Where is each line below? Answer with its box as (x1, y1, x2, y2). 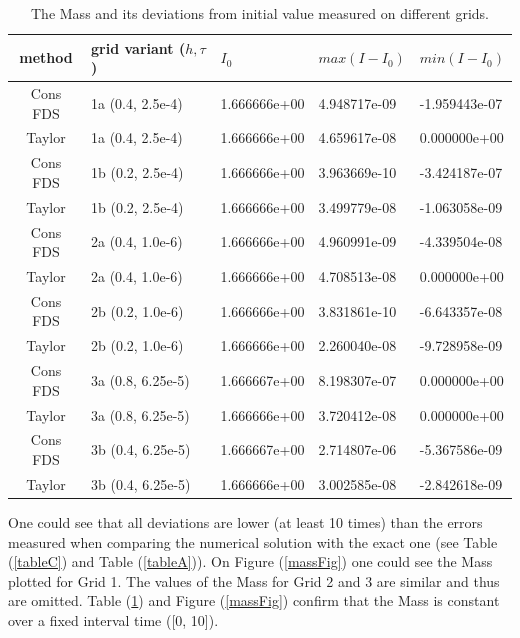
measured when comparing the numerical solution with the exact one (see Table (8, 531, 498, 552)
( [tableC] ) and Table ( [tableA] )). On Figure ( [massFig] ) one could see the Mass (8, 551, 493, 572)
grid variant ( (91, 37, 186, 58)
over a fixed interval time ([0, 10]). (8, 609, 219, 630)
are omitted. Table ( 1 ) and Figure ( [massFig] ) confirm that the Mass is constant (8, 590, 500, 611)
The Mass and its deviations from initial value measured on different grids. (31, 3, 489, 23)
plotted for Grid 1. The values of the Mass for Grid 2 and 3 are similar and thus (8, 570, 500, 591)
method (19, 47, 73, 68)
